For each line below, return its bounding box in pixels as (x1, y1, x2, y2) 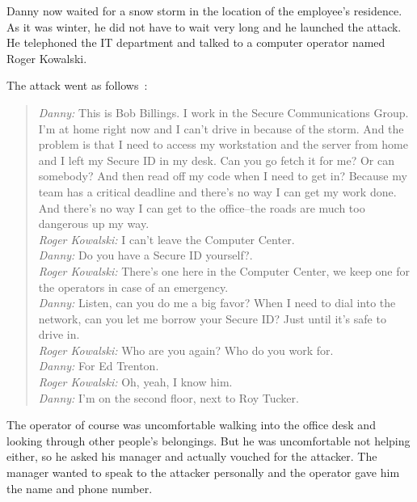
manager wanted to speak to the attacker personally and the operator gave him (6, 464, 400, 481)
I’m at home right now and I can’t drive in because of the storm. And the (38, 120, 404, 137)
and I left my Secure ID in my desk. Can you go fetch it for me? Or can (38, 151, 394, 168)
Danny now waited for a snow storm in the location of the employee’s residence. (6, 2, 402, 19)
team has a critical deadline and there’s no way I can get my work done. (38, 183, 397, 200)
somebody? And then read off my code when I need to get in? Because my (38, 167, 407, 184)
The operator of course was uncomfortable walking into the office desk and (6, 416, 376, 433)
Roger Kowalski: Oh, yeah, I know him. (38, 373, 233, 390)
